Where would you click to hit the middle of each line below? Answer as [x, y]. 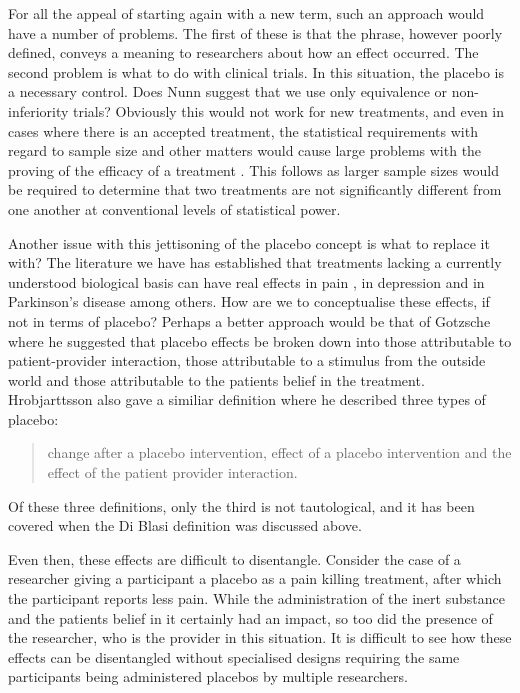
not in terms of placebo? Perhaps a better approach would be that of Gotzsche [249, 320]
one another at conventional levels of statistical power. [174, 208]
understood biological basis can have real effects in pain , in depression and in [246, 281]
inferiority [38, 110]
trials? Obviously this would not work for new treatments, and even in [289, 110]
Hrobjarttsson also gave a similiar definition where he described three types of [247, 399]
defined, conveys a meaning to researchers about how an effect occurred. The [243, 52]
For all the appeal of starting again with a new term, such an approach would [246, 13]
